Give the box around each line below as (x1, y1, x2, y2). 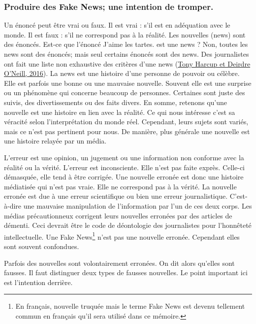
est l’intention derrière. (4, 277, 73, 287)
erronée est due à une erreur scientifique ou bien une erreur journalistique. (4, 191, 228, 201)
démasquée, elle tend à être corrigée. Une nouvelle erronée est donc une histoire (4, 172, 244, 182)
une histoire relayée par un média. (4, 136, 107, 146)
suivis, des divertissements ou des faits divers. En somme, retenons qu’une (4, 97, 227, 107)
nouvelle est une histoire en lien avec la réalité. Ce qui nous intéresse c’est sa (4, 107, 235, 117)
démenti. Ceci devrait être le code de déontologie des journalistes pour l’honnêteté (4, 220, 252, 230)
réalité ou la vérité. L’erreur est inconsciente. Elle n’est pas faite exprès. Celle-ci (4, 162, 245, 172)
